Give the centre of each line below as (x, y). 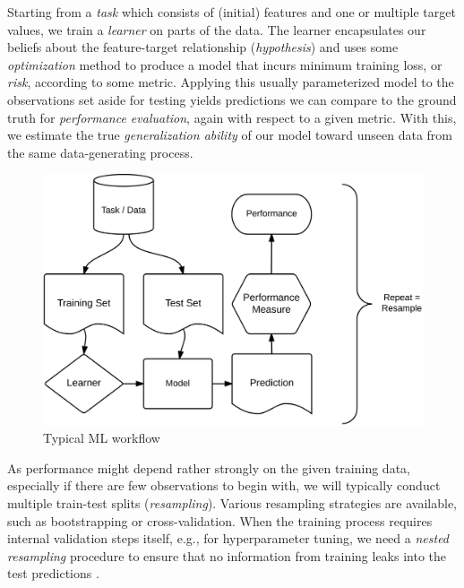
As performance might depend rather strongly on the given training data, (209, 467)
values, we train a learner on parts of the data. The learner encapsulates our (217, 29)
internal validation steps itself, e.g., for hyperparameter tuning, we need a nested (228, 538)
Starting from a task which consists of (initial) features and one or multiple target (232, 12)
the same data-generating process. (100, 152)
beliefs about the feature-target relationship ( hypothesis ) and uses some (203, 47)
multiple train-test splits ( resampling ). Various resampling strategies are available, (232, 503)
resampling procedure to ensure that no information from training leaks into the (227, 555)
